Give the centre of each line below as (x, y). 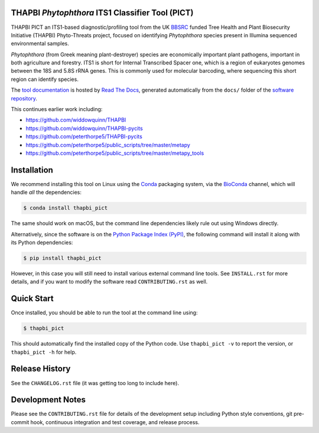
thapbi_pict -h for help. (44, 352)
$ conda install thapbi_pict (66, 208)
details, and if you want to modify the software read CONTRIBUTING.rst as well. (109, 282)
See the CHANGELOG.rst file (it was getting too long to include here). (95, 383)
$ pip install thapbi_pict (62, 258)
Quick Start (32, 299)
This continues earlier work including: (57, 109)
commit (20, 422)
